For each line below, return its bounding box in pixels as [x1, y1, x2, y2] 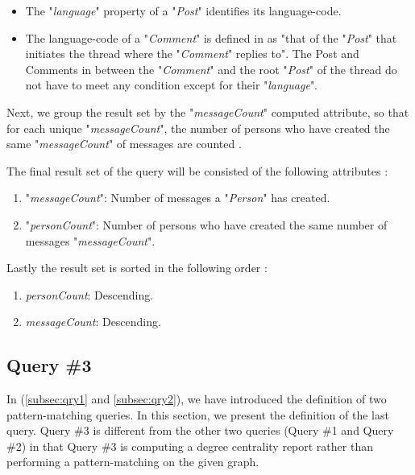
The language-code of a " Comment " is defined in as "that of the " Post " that [25, 29, 397, 46]
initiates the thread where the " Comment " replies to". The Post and [25, 45, 359, 62]
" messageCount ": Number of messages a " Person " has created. [25, 189, 330, 206]
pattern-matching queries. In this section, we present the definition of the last [6, 406, 389, 423]
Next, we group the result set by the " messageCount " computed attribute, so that [6, 103, 409, 120]
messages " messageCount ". [25, 232, 156, 249]
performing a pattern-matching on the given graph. [6, 453, 259, 470]
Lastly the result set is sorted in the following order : [6, 259, 268, 276]
